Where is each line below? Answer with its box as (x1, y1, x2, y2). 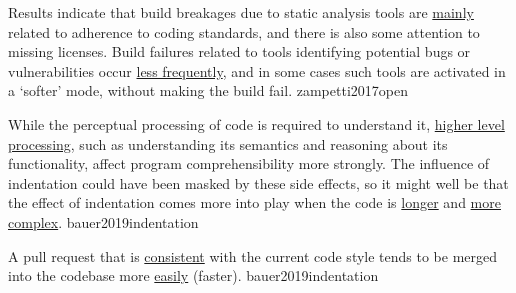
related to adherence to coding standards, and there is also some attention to (8, 21, 480, 42)
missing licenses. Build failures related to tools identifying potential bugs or (8, 41, 471, 62)
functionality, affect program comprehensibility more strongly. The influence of (8, 153, 490, 174)
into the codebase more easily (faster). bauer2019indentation (8, 265, 379, 286)
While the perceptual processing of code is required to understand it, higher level (8, 113, 505, 134)
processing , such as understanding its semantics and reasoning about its (8, 133, 448, 154)
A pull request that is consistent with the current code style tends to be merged (8, 245, 498, 266)
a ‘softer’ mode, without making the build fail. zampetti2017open (8, 80, 408, 101)
